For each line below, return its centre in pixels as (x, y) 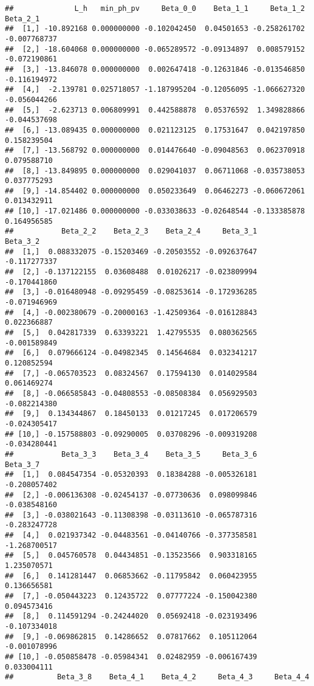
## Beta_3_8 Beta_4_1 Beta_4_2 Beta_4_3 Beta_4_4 (157, 677)
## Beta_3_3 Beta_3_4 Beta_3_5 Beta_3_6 (131, 454)
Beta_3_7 (22, 464)
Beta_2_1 (22, 19)
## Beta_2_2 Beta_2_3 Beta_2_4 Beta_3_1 (131, 231)
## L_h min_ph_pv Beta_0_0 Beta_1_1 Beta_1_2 (155, 9)
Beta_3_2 (22, 242)
